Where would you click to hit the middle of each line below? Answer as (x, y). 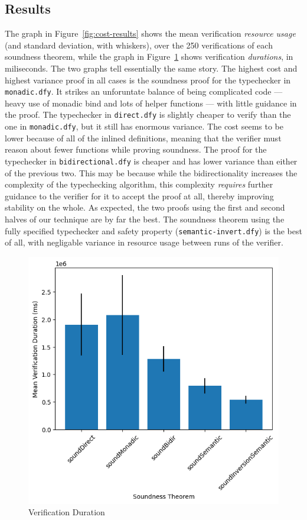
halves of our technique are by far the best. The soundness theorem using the (145, 219)
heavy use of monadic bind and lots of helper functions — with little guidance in (151, 103)
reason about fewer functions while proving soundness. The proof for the (136, 149)
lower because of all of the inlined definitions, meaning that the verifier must (143, 138)
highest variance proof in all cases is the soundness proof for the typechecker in (148, 80)
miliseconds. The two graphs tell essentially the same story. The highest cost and (151, 68)
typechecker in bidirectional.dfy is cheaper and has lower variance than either (151, 161)
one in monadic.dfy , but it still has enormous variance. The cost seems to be (144, 126)
